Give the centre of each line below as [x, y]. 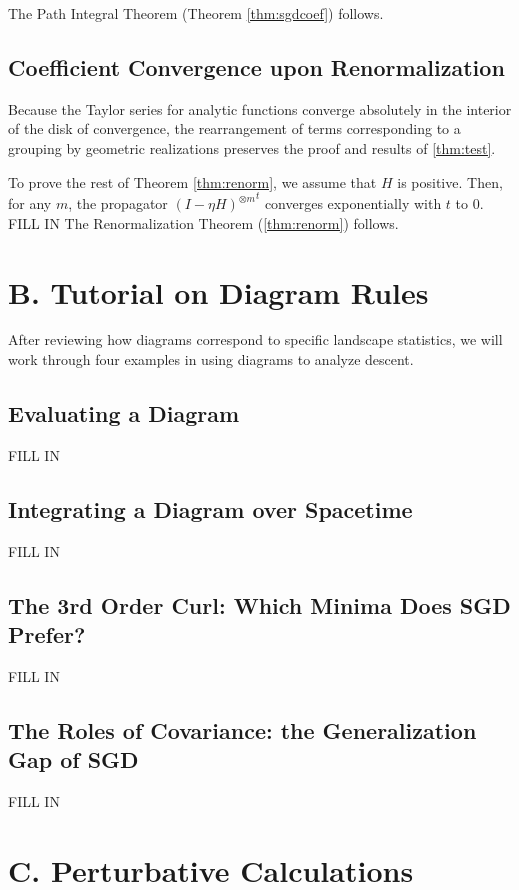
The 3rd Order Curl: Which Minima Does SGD [259, 604]
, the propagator [118, 203]
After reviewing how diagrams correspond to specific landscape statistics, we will [255, 339]
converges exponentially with [353, 203]
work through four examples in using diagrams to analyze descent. [211, 359]
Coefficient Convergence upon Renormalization [256, 66]
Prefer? [47, 634]
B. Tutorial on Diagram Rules [218, 291]
